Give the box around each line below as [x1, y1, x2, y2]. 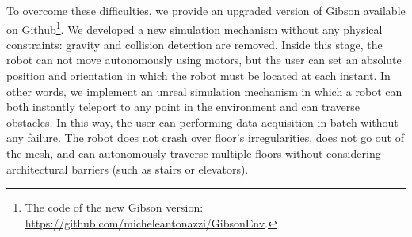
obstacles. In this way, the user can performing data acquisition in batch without [6, 113, 399, 130]
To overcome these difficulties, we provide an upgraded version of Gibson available [6, 2, 406, 18]
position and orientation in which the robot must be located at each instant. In [6, 67, 391, 84]
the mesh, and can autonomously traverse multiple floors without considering [6, 145, 381, 161]
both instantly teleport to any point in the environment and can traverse [6, 98, 360, 115]
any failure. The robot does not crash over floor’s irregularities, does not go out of [6, 129, 404, 146]
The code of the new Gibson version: [25, 199, 204, 216]
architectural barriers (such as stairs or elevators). [6, 160, 249, 177]
